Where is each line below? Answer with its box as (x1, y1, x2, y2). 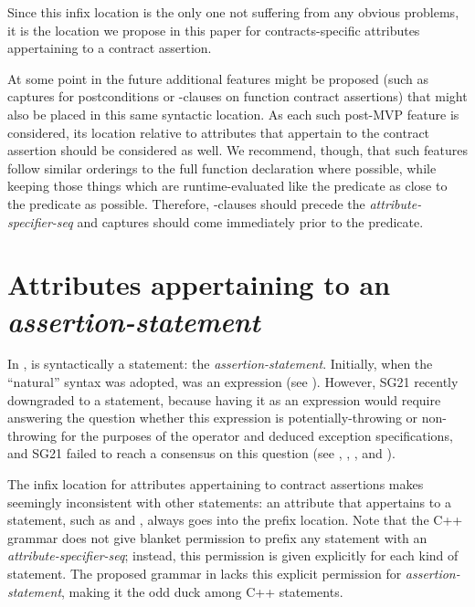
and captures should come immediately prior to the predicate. (77, 212, 424, 231)
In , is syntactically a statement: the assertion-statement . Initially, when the (7, 354, 433, 373)
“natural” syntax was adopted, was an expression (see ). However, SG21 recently (7, 372, 459, 392)
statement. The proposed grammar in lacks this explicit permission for (7, 563, 402, 582)
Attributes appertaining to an (7, 266, 391, 303)
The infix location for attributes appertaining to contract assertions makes (7, 475, 424, 493)
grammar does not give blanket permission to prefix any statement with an (7, 528, 427, 547)
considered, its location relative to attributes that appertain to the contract (7, 122, 430, 141)
